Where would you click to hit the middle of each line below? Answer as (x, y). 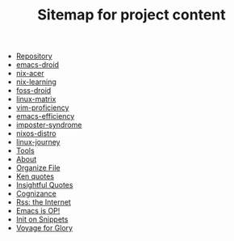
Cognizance (36, 194)
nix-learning (36, 82)
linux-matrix (36, 99)
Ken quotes (35, 176)
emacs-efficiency (45, 116)
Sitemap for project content (132, 15)
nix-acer (30, 74)
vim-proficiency (42, 108)
